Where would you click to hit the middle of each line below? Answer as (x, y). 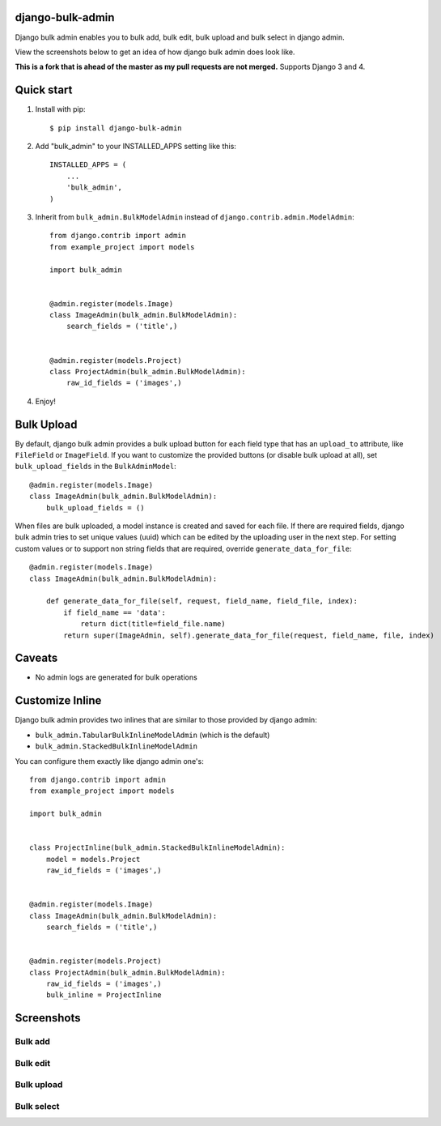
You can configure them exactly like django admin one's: (109, 761)
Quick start (44, 90)
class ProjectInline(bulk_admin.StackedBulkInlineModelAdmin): (157, 848)
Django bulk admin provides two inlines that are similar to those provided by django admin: (166, 720)
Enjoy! (46, 401)
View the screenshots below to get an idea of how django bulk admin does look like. (155, 52)
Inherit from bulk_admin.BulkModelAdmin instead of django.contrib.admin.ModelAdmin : (195, 217)
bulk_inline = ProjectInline (104, 995)
